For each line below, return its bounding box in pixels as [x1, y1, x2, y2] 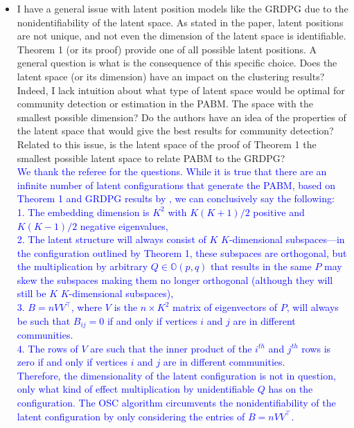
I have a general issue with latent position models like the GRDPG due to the [17, 1, 348, 15]
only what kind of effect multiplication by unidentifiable [17, 382, 255, 396]
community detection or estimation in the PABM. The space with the [17, 96, 313, 111]
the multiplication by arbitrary [17, 259, 148, 274]
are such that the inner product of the [90, 341, 252, 355]
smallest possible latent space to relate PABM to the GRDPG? [17, 150, 285, 165]
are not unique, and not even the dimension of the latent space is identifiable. [17, 28, 346, 43]
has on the [268, 382, 313, 396]
